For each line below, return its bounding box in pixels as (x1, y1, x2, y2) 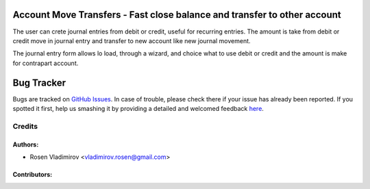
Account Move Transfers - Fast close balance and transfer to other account (12, 9, 342, 21)
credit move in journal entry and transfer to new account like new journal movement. (12, 36, 251, 45)
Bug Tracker (12, 77, 66, 88)
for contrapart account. (12, 59, 79, 67)
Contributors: (12, 170, 53, 178)
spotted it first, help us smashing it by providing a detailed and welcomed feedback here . (12, 104, 264, 112)
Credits (12, 121, 38, 131)
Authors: (12, 140, 39, 149)
